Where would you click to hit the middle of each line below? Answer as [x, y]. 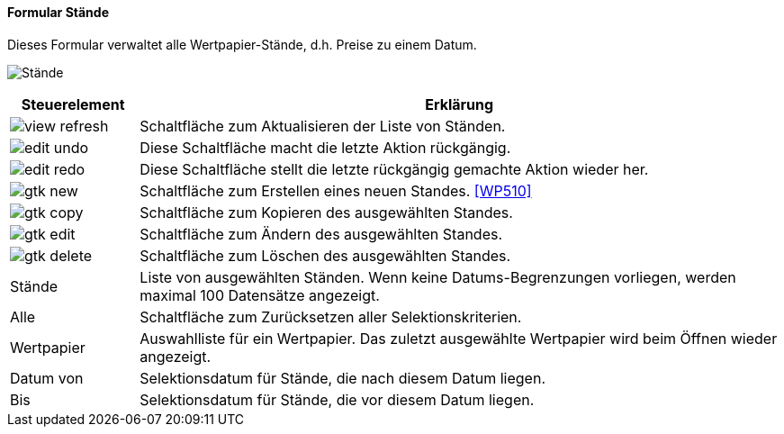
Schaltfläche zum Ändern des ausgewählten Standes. [321, 234]
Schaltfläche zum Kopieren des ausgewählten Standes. [326, 212]
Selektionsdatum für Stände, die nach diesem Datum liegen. [343, 378]
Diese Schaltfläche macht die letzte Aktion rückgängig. [325, 147]
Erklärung [460, 104]
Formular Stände [59, 12]
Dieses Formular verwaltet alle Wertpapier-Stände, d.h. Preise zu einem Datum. [242, 44]
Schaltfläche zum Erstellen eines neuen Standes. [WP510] [336, 190]
